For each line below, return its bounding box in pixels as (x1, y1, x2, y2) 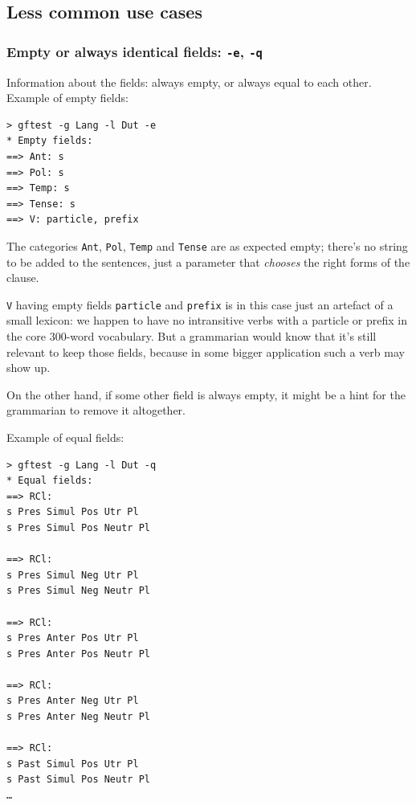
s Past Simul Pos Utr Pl (6, 758, 139, 770)
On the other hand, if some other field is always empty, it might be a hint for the (6, 386, 406, 402)
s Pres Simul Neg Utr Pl (6, 569, 139, 581)
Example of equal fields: (6, 428, 124, 445)
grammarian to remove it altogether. (6, 402, 186, 419)
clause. (6, 269, 39, 286)
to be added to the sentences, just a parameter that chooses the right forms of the (6, 253, 410, 270)
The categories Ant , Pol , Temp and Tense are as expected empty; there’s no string (6, 237, 408, 254)
